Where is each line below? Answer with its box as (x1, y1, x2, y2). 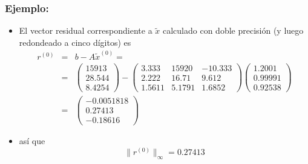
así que (19, 134, 45, 147)
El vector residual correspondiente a (19, 24, 152, 37)
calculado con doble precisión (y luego (162, 24, 304, 37)
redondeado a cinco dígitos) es (19, 36, 131, 48)
